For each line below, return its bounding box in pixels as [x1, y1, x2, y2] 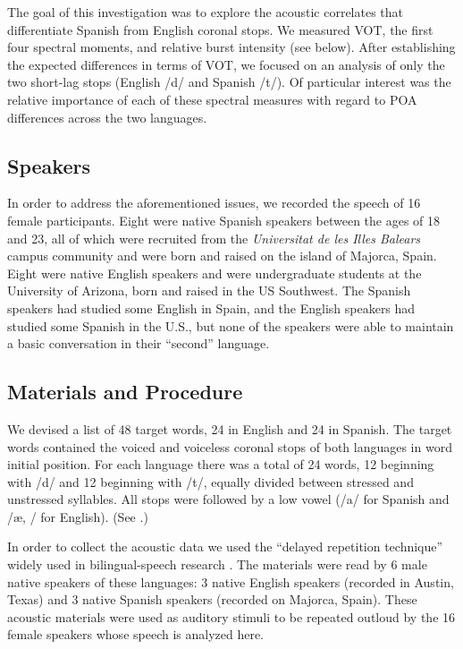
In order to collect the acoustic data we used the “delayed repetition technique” [7, 537, 443, 556]
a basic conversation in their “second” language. [7, 334, 270, 353]
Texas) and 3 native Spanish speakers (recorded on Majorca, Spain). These [7, 590, 417, 609]
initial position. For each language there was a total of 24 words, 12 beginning [7, 455, 434, 474]
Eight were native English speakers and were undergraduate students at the [7, 263, 422, 282]
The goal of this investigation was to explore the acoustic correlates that [7, 3, 404, 21]
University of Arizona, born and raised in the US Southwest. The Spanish [7, 281, 411, 300]
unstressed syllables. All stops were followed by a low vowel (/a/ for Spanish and [7, 490, 450, 508]
